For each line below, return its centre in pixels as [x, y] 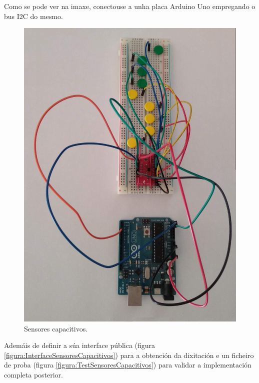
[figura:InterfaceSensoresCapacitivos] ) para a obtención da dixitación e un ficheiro [129, 355]
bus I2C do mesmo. [33, 16]
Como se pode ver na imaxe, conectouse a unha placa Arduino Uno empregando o [130, 6]
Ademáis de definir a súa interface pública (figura [80, 345]
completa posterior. [33, 374]
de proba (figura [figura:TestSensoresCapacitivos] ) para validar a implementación [128, 365]
